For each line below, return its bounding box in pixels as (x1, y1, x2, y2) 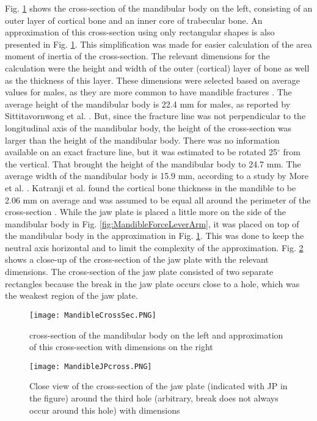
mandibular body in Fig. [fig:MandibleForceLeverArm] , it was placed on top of (5, 217, 299, 230)
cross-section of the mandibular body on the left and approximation (29, 328, 283, 341)
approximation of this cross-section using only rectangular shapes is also (5, 26, 275, 38)
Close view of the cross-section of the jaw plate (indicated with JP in (29, 379, 288, 392)
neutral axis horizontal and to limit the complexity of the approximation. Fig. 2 (5, 241, 304, 254)
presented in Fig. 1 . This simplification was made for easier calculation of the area (5, 37, 312, 50)
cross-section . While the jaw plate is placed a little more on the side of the (5, 205, 286, 218)
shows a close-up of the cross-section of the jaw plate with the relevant (5, 253, 269, 266)
